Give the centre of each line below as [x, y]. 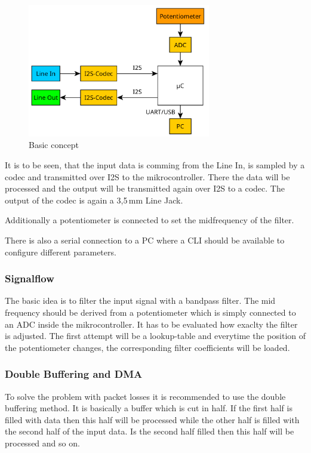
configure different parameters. [61, 252]
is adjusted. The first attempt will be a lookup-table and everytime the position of [155, 336]
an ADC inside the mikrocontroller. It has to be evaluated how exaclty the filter [151, 324]
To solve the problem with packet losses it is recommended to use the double [145, 396]
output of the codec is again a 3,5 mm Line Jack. [94, 200]
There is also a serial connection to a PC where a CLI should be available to [145, 240]
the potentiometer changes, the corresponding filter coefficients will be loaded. [147, 347]
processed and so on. [42, 443]
